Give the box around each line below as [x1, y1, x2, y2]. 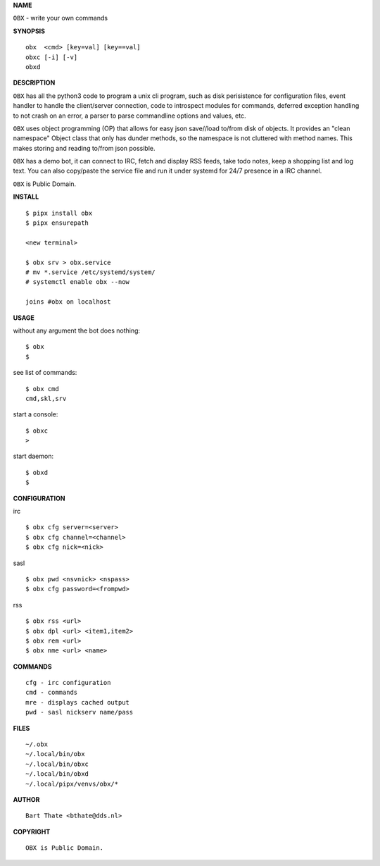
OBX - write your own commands [13, 14, 108, 23]
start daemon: [13, 452, 54, 461]
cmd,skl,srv [25, 395, 67, 402]
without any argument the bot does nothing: [13, 326, 141, 335]
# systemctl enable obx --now [25, 278, 130, 286]
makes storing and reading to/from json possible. [13, 144, 156, 152]
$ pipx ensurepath [25, 219, 89, 227]
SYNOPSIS [13, 27, 46, 35]
